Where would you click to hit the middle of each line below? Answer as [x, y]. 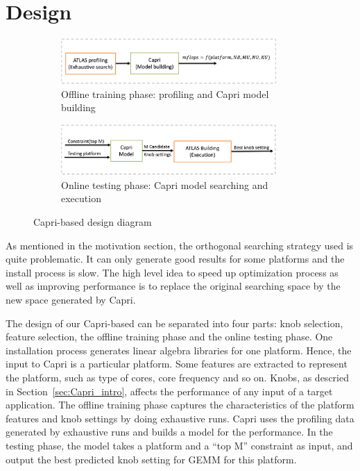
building [78, 107]
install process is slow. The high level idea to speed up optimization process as [172, 272]
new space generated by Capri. [71, 300]
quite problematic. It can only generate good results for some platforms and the [175, 259]
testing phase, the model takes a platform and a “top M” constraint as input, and [179, 445]
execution [81, 198]
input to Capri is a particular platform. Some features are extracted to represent [177, 364]
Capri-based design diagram [93, 222]
